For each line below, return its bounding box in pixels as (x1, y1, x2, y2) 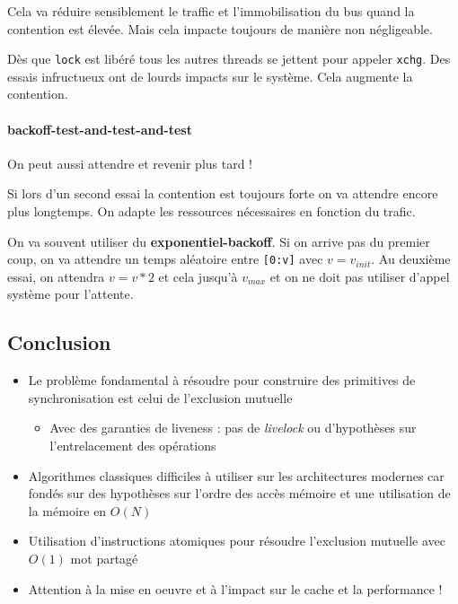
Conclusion (7, 328, 111, 356)
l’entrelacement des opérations (49, 436, 216, 455)
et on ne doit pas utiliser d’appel (269, 267, 450, 285)
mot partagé (70, 549, 138, 567)
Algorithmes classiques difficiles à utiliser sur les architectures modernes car (28, 466, 445, 485)
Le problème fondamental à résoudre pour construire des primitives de (28, 371, 416, 390)
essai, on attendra (7, 267, 105, 285)
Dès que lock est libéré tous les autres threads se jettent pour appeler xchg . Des (7, 49, 451, 68)
